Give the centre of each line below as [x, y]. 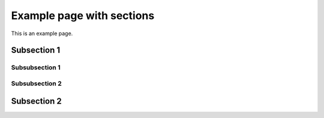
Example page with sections [83, 15]
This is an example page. [42, 33]
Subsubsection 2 [37, 83]
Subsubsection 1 [36, 67]
